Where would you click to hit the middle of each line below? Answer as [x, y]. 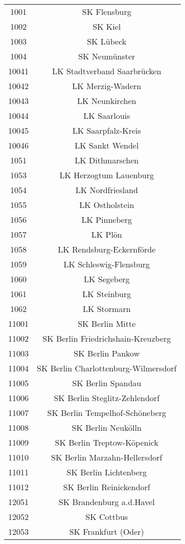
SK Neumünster [107, 56]
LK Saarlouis [107, 116]
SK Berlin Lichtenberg [107, 472]
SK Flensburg [107, 12]
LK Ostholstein [107, 205]
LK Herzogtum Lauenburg [107, 175]
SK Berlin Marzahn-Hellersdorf [107, 457]
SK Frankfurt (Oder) [107, 531]
